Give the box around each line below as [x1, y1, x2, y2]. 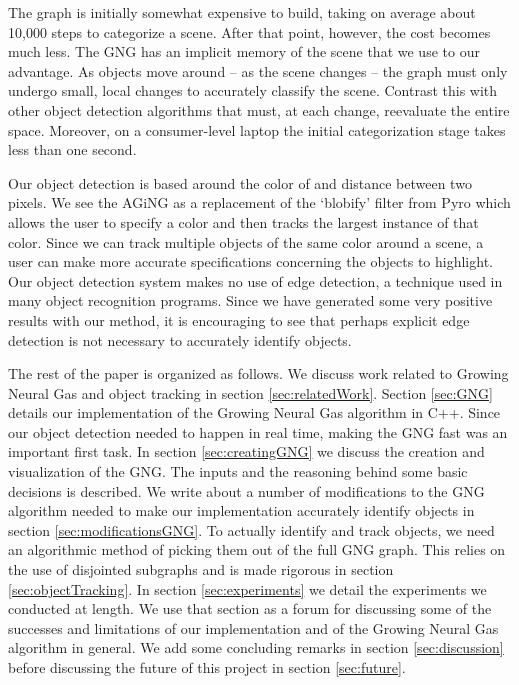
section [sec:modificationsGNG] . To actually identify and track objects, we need [8, 519, 495, 540]
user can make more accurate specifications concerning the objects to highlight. [8, 251, 493, 272]
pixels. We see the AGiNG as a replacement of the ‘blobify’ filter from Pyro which [8, 192, 511, 213]
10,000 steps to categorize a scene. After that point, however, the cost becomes [8, 21, 491, 42]
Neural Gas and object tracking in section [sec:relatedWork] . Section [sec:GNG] [8, 382, 493, 403]
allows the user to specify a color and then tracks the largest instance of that [8, 211, 479, 232]
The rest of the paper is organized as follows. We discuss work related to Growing [8, 363, 509, 384]
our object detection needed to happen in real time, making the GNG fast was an [8, 421, 508, 442]
